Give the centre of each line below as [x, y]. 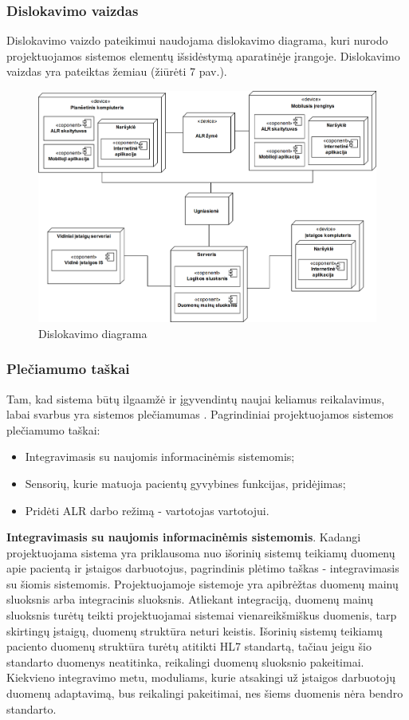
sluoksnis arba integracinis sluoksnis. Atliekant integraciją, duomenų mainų [190, 599]
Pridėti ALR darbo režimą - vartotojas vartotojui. [147, 510]
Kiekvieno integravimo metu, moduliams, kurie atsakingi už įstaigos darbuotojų [201, 677]
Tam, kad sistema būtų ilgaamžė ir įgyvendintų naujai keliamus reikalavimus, [196, 398]
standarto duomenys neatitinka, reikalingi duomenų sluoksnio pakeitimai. [185, 661]
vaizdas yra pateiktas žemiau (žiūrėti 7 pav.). [117, 71]
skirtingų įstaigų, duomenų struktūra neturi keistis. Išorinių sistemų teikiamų [195, 630]
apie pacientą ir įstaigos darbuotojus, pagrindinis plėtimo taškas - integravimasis [203, 568]
